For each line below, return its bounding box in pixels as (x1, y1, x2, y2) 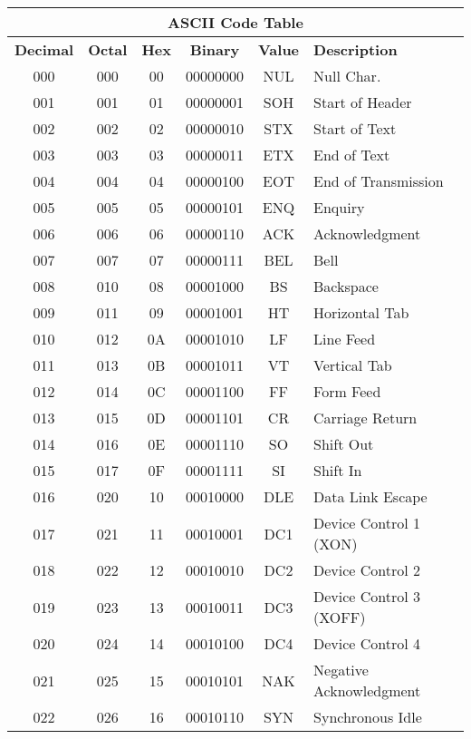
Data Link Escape (313, 486, 428, 507)
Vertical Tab (313, 355, 392, 375)
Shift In (313, 460, 362, 481)
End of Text (313, 144, 390, 165)
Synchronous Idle (313, 706, 422, 727)
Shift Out (313, 433, 374, 454)
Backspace (313, 276, 379, 297)
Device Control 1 (313, 512, 421, 533)
